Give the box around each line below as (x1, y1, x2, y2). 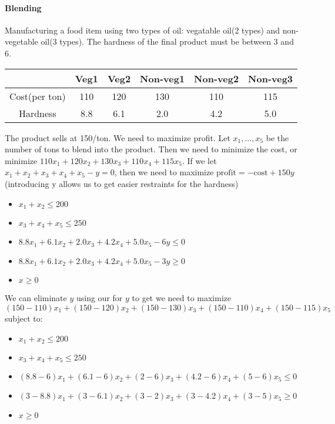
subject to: (5, 312, 43, 324)
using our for (76, 292, 123, 304)
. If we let (182, 154, 217, 166)
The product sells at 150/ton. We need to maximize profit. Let (5, 131, 230, 143)
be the (266, 131, 289, 143)
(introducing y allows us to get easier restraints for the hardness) (5, 177, 239, 189)
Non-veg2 (194, 71, 239, 85)
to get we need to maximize (132, 292, 232, 304)
